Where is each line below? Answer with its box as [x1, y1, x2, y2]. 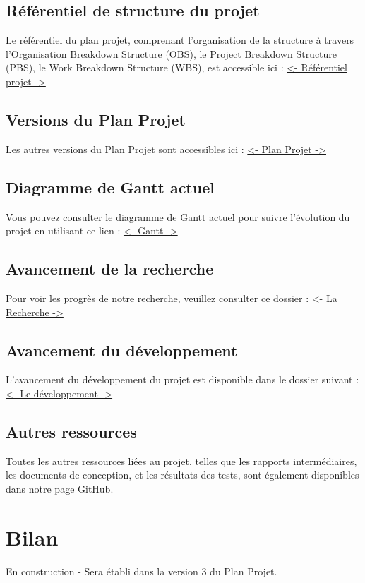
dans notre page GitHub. [6, 481, 114, 495]
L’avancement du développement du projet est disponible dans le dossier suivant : [6, 372, 359, 387]
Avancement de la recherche [6, 258, 214, 280]
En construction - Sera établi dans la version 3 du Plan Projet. [6, 563, 277, 578]
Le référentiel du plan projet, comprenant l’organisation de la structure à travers [6, 32, 354, 47]
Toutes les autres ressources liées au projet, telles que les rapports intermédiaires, [6, 453, 357, 468]
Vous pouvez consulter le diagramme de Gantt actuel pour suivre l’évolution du [6, 209, 350, 224]
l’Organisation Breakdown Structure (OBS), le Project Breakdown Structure [6, 46, 337, 61]
